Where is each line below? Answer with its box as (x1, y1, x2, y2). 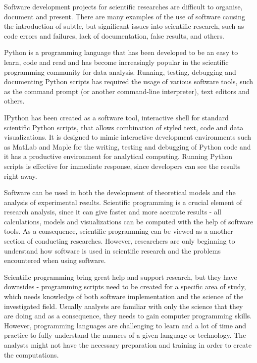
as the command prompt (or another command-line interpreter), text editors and (4, 86, 250, 96)
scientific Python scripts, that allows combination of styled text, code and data (4, 122, 244, 132)
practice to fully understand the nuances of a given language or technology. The (4, 330, 246, 340)
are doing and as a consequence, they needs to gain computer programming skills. (4, 311, 252, 321)
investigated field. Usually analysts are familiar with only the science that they (4, 301, 243, 311)
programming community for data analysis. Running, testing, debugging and (4, 66, 236, 77)
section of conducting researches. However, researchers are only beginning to (4, 236, 235, 246)
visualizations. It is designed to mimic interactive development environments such (4, 132, 252, 142)
